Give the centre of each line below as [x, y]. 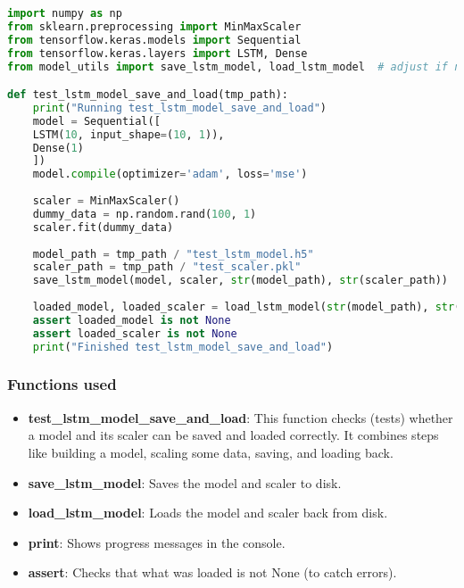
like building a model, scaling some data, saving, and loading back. [211, 452]
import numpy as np [65, 13]
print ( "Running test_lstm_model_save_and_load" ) [179, 108]
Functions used [62, 384]
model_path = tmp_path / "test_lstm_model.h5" [173, 254]
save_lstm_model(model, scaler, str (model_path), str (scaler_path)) [240, 281]
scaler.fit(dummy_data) [103, 227]
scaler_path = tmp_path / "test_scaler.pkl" [167, 267]
